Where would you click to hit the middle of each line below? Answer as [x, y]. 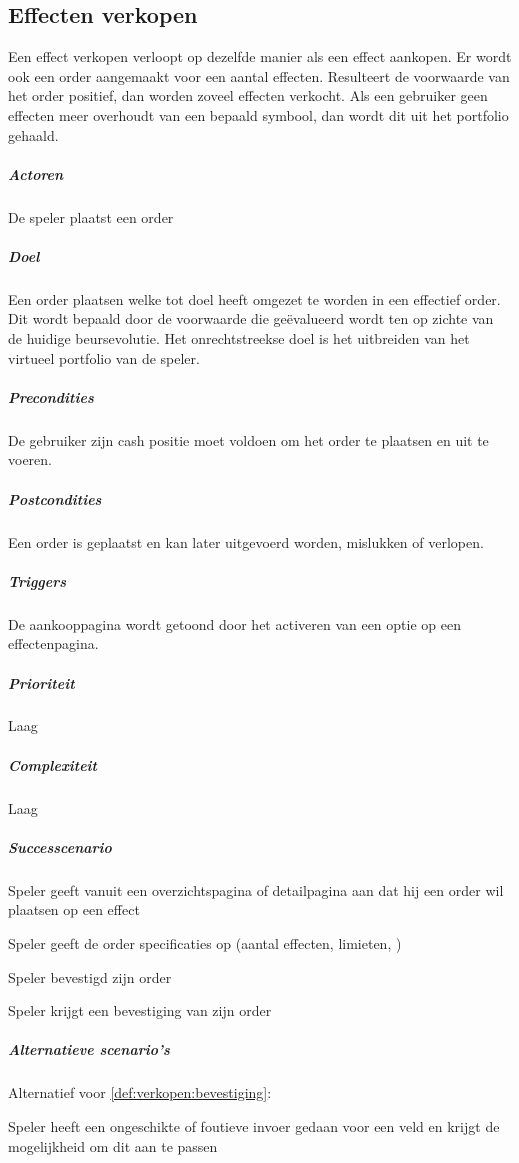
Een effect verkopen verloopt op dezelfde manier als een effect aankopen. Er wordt [260, 56]
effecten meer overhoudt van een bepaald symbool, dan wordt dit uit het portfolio [258, 114]
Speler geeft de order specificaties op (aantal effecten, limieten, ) [205, 942]
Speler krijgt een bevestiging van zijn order [140, 1010]
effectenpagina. [53, 643]
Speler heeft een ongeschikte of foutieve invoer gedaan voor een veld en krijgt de [254, 1125]
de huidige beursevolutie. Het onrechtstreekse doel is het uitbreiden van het [239, 338]
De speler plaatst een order [91, 216]
